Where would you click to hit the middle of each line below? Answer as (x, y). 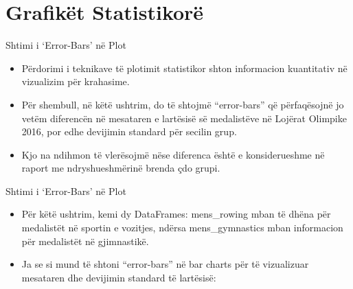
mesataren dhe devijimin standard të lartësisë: (119, 277)
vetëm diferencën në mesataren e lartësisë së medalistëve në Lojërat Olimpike (184, 118)
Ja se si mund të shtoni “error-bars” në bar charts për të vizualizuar (165, 264)
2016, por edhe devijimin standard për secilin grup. (129, 131)
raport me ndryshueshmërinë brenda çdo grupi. (121, 168)
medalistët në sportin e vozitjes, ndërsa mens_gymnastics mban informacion (182, 228)
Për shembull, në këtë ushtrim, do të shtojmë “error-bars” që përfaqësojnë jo (183, 104)
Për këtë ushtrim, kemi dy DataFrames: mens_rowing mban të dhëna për (176, 214)
